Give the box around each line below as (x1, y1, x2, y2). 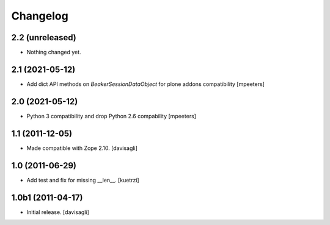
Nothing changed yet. (26, 49, 82, 56)
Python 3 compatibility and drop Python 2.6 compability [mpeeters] (26, 112, 197, 120)
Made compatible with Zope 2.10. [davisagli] (26, 144, 137, 152)
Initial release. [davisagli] (26, 208, 90, 216)
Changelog (11, 9, 68, 23)
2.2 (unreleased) (11, 32, 76, 43)
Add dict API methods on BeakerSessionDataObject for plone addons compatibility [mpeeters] (26, 80, 265, 88)
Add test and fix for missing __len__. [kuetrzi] (26, 176, 140, 184)
